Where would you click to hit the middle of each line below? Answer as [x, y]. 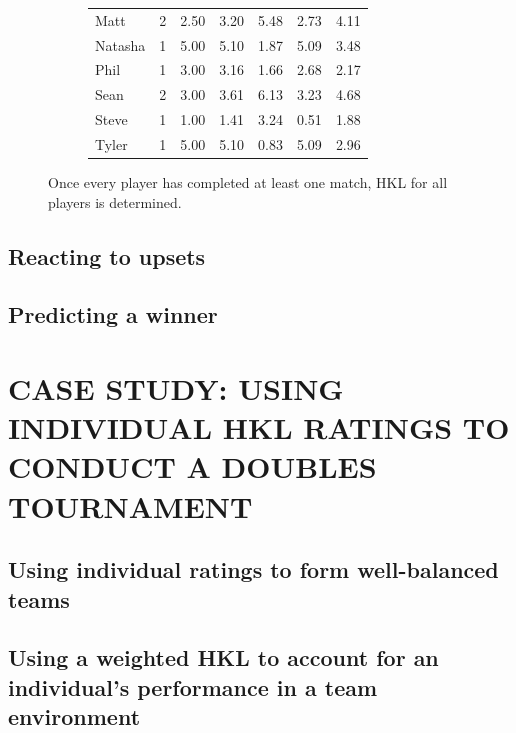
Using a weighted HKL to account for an [223, 657]
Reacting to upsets [107, 255]
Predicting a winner [113, 314]
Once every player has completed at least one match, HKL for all [248, 182]
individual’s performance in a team [193, 686]
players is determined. [115, 201]
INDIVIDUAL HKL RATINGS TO [259, 427]
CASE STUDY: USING [176, 388]
